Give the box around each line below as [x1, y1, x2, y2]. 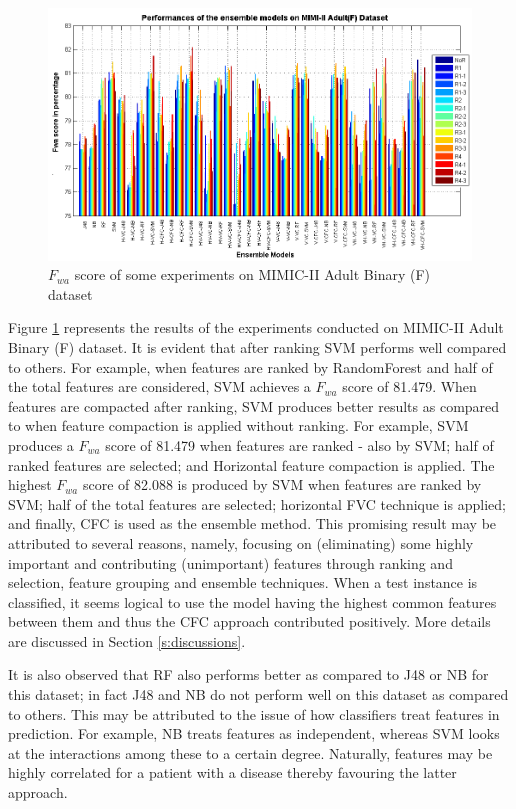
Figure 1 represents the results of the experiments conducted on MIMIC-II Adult [8, 317, 504, 338]
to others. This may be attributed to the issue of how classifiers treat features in [8, 703, 500, 724]
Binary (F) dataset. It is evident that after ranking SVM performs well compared [8, 336, 507, 357]
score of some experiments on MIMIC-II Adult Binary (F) [74, 264, 431, 285]
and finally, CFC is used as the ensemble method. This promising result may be [8, 513, 497, 534]
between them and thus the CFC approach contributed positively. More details [8, 611, 491, 632]
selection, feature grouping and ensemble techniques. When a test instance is [8, 572, 478, 593]
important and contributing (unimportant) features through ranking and [8, 552, 453, 573]
